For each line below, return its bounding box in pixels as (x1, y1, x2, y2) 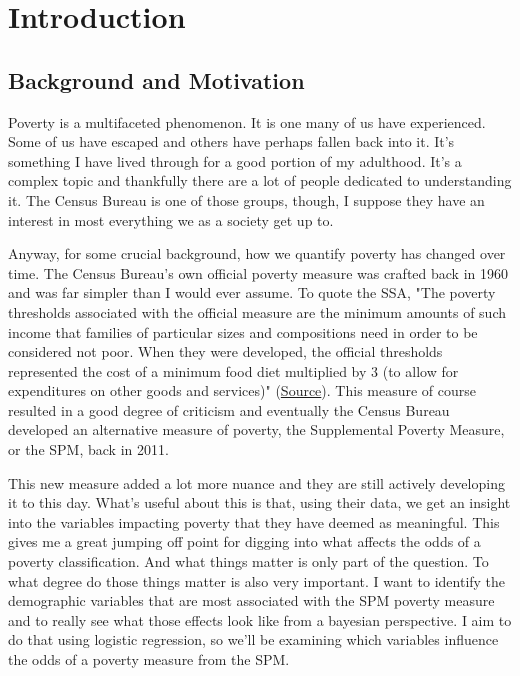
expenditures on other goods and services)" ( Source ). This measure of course (8, 380, 477, 401)
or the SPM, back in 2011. (8, 439, 169, 460)
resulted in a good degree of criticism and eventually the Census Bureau (8, 399, 450, 420)
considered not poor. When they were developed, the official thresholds (8, 341, 443, 362)
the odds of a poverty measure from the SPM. (8, 649, 290, 670)
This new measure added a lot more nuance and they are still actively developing (8, 472, 505, 493)
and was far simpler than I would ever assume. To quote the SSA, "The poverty (8, 282, 496, 303)
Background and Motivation (8, 64, 305, 95)
